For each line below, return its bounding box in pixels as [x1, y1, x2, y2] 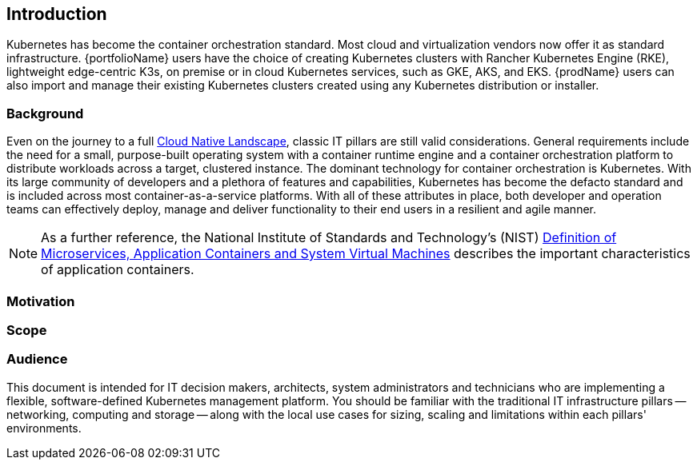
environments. [6, 420, 82, 435]
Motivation [6, 293, 75, 309]
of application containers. [41, 261, 194, 278]
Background [6, 105, 84, 121]
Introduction [6, 4, 107, 24]
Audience [6, 351, 68, 368]
